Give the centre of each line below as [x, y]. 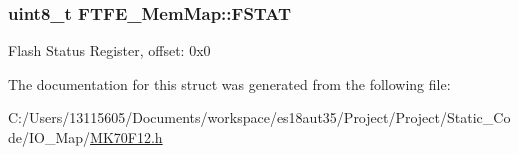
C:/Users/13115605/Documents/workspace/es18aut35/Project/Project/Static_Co [259, 117]
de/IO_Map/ [49, 137]
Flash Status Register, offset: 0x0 [109, 50]
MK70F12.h [126, 137]
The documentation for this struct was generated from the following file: [229, 83]
